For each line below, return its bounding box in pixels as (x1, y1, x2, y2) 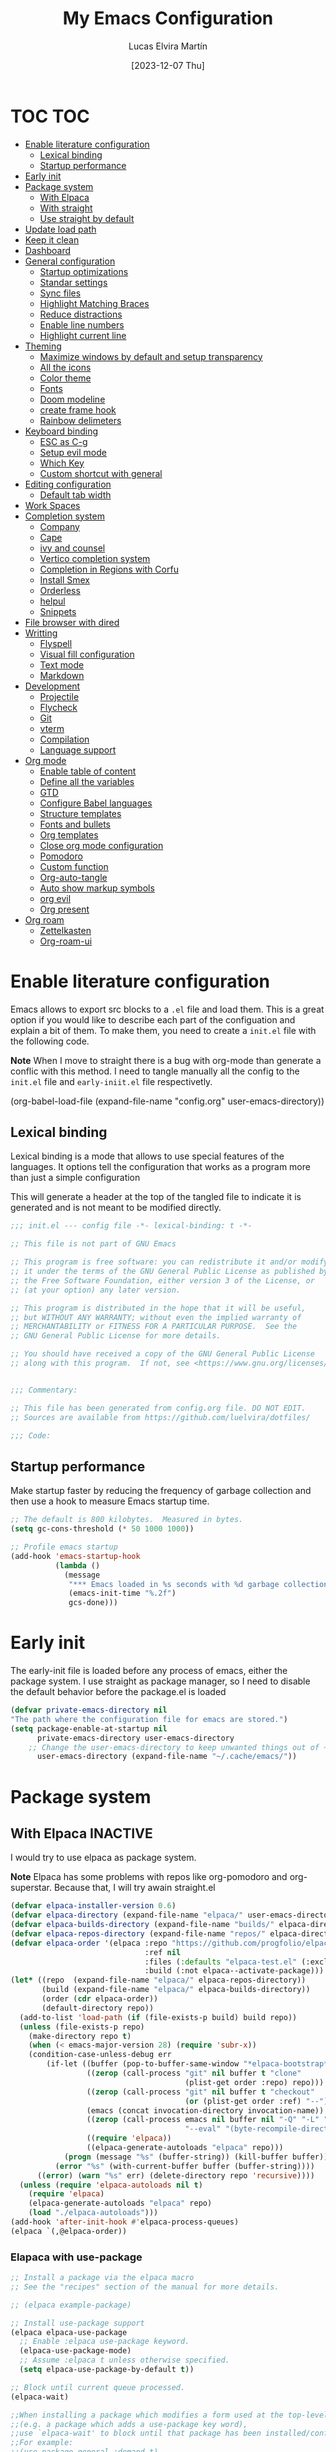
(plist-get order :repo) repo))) (184, 2077, 325, 2087)
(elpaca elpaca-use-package (10, 2327, 128, 2337)
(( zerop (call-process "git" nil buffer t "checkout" (86, 2087, 315, 2097)
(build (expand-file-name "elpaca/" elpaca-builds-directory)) (41, 1985, 311, 1995)
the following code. (10, 1035, 90, 1047)
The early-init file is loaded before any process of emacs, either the (10, 1665, 288, 1677)
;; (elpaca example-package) (10, 2300, 132, 2310)
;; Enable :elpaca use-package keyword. (19, 2337, 190, 2347)
